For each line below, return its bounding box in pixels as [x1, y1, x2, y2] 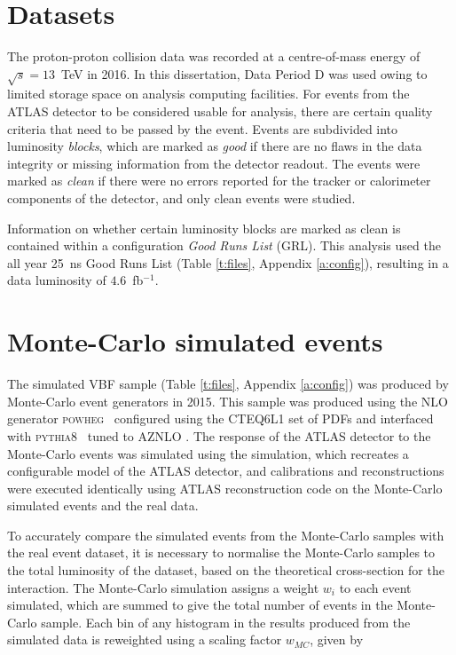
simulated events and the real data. [7, 496, 199, 515]
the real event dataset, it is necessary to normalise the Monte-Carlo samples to [7, 543, 436, 562]
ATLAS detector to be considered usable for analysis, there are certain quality [7, 102, 433, 121]
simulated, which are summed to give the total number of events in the [7, 596, 393, 614]
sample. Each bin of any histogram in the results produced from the [41, 612, 411, 631]
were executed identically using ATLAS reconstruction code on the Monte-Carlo [7, 478, 443, 497]
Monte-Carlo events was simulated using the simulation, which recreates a [7, 444, 409, 462]
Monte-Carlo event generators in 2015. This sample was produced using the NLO [7, 391, 448, 410]
